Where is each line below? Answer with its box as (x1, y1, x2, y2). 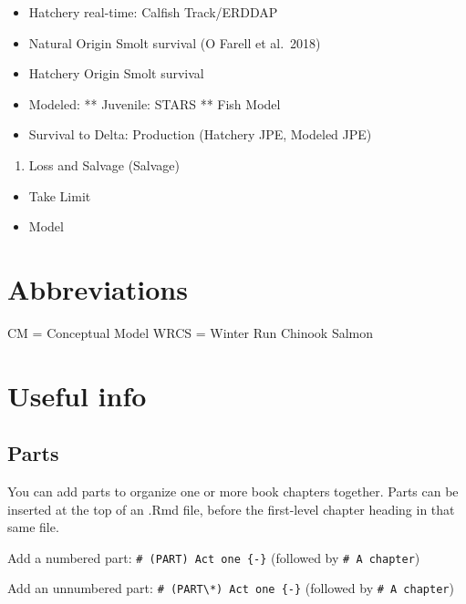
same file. (7, 517, 59, 537)
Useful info (7, 376, 147, 414)
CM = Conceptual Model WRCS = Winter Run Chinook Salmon (7, 322, 374, 342)
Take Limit (28, 186, 91, 205)
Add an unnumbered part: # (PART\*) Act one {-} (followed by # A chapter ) (7, 578, 454, 598)
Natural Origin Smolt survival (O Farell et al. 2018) (28, 33, 321, 52)
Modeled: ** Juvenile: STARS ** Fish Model (28, 94, 281, 113)
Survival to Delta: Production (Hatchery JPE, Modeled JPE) (28, 125, 372, 144)
